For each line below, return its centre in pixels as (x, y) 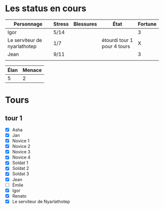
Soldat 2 (20, 168)
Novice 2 (21, 146)
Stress (61, 24)
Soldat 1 (20, 163)
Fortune (147, 24)
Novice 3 (21, 152)
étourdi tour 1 (117, 40)
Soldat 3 (20, 174)
